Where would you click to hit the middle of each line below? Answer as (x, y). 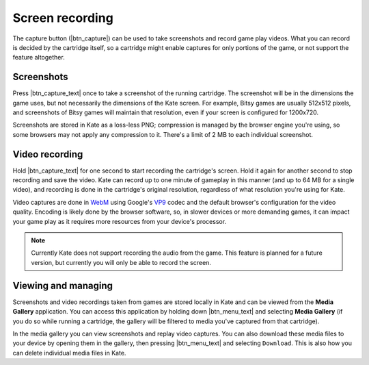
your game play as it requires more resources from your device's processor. (120, 221)
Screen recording (63, 18)
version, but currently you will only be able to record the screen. (121, 262)
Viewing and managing (63, 285)
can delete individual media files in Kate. (69, 353)
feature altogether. (39, 58)
